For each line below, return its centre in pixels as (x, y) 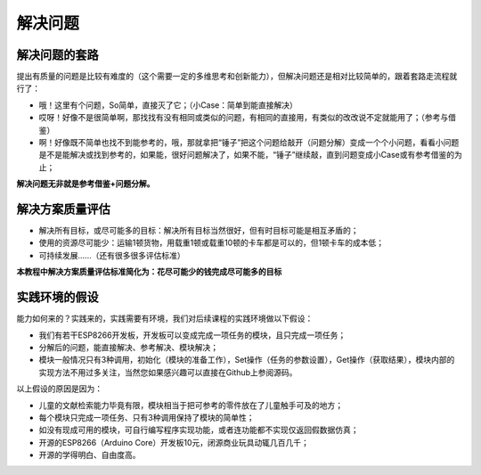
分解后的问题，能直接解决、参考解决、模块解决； (128, 347)
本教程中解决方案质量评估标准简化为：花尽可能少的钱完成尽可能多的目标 (149, 272)
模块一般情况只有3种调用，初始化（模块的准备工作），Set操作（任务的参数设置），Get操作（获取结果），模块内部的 (247, 360)
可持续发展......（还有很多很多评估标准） (112, 255)
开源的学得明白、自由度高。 (90, 455)
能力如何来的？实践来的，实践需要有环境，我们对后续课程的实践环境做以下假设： (165, 319)
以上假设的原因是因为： (59, 389)
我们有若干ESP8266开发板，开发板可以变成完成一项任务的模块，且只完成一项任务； (192, 335)
